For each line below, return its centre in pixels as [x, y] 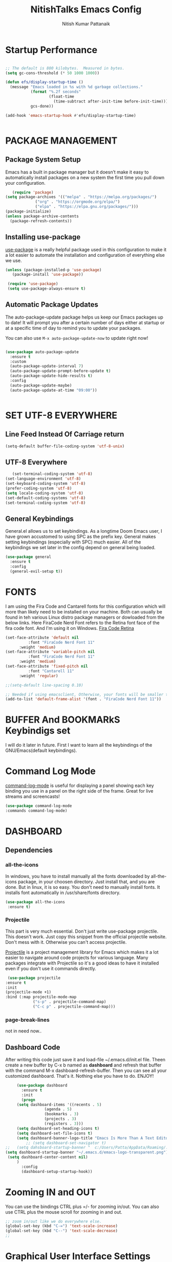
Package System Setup [43, 160]
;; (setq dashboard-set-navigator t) [66, 1143]
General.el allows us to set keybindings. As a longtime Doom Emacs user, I [84, 531]
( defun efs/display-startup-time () [44, 82]
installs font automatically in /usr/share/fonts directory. [63, 892]
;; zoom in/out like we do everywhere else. [53, 1221]
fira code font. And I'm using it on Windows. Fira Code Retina [70, 628]
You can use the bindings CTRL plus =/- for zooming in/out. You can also [82, 1206]
